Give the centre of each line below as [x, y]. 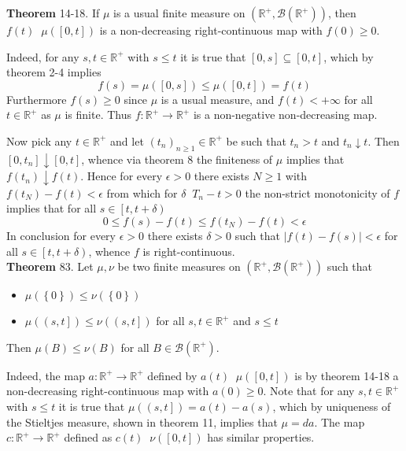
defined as [88, 437]
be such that [256, 140]
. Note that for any [309, 391]
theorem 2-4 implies [54, 72]
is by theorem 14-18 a [347, 375]
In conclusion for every [61, 235]
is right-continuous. [189, 251]
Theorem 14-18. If [53, 13]
